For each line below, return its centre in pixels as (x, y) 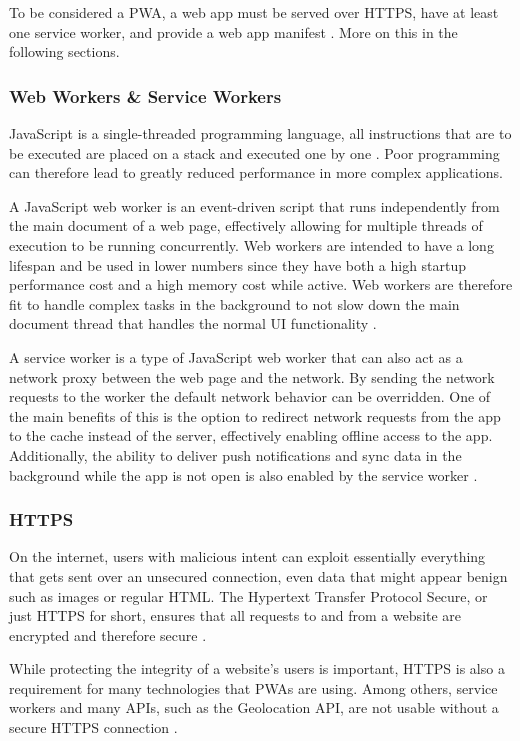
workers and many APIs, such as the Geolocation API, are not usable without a (254, 707)
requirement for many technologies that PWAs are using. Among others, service (253, 687)
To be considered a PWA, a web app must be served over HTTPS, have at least (254, 12)
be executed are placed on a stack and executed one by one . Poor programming (254, 152)
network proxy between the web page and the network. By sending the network (252, 376)
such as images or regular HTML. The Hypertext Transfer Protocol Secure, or (248, 595)
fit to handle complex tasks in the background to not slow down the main (234, 303)
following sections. (64, 51)
